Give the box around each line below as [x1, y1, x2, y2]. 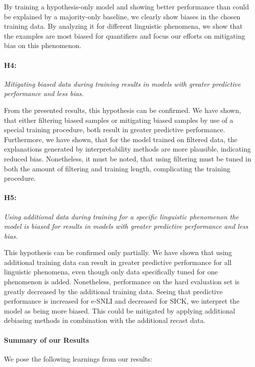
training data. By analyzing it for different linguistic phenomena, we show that [4, 21, 243, 31]
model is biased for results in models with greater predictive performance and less [4, 221, 249, 231]
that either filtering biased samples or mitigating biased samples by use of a [4, 114, 233, 125]
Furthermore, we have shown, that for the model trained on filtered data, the [4, 134, 238, 144]
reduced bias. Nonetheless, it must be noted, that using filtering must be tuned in [4, 153, 252, 163]
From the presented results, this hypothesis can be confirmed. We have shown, [4, 105, 241, 115]
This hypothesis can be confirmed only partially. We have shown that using [4, 247, 232, 258]
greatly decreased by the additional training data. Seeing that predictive [4, 286, 223, 296]
